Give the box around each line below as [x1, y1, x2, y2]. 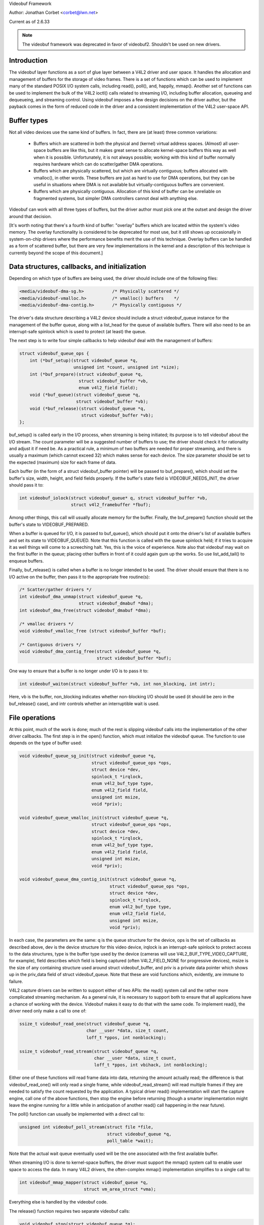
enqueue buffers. [9, 558, 44, 563]
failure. [9, 978, 23, 984]
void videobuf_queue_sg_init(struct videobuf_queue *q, [19, 753, 156, 759]
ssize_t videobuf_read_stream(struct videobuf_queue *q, [19, 1049, 159, 1054]
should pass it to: [9, 482, 44, 488]
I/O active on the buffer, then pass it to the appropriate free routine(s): [9, 574, 150, 580]
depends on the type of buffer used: [9, 740, 83, 746]
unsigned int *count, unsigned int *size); [73, 365, 179, 370]
